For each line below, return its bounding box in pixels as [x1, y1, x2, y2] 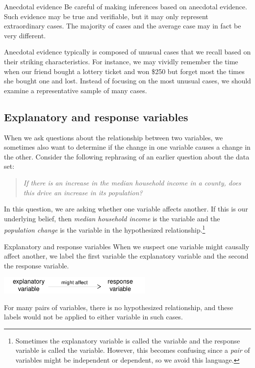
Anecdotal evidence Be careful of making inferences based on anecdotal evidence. [4, 1, 247, 11]
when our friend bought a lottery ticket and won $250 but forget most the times [4, 66, 245, 76]
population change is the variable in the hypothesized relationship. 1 [4, 223, 205, 235]
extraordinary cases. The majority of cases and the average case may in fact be [4, 21, 241, 31]
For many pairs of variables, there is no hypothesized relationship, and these [4, 302, 233, 312]
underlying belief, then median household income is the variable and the [4, 213, 220, 223]
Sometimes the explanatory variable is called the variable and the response [15, 335, 240, 345]
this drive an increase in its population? [23, 187, 143, 197]
